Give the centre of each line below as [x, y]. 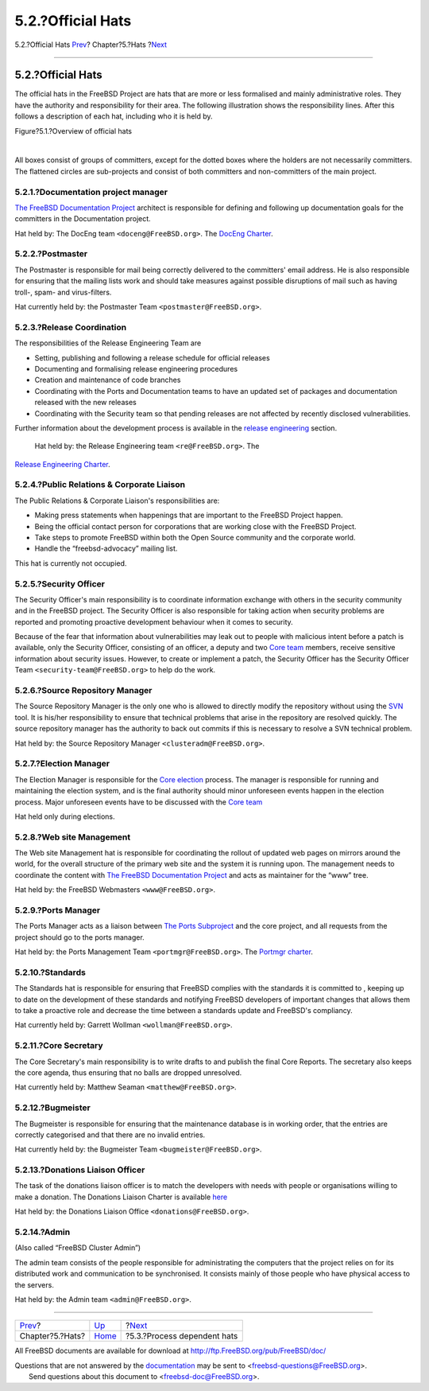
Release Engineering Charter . [62, 464]
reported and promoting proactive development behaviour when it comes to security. [154, 621]
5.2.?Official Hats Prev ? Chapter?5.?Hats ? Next [91, 45]
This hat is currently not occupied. [71, 563]
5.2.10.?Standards [50, 972]
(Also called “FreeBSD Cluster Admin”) [78, 1248]
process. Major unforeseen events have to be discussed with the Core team [139, 802]
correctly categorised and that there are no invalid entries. [110, 1135]
